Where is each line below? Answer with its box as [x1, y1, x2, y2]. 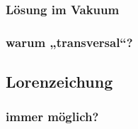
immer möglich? [6, 108, 99, 125]
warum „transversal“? [6, 33, 133, 51]
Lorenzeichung [6, 71, 113, 93]
